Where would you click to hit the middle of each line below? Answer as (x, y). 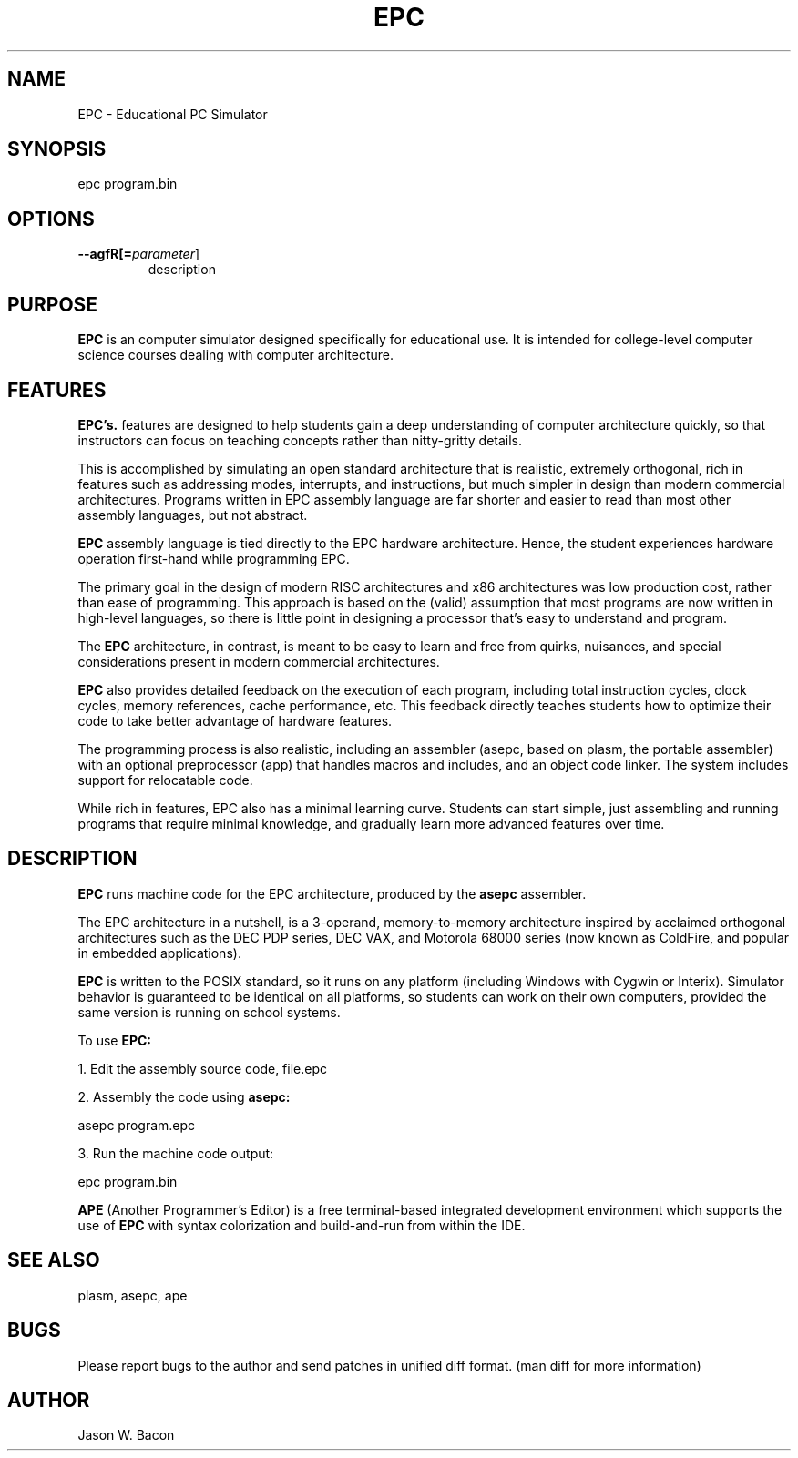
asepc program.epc (137, 1125)
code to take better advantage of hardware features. (235, 720)
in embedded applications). (159, 953)
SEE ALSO (54, 1260)
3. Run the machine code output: (176, 1153)
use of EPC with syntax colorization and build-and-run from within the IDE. (302, 1225)
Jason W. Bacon (126, 1435)
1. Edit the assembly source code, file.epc (202, 1068)
